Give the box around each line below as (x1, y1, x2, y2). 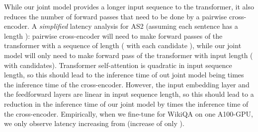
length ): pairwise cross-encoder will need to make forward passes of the (4, 30, 223, 41)
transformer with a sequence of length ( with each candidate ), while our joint (4, 40, 242, 51)
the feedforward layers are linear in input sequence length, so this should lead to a (4, 89, 254, 99)
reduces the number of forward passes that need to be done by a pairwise (4, 11, 227, 21)
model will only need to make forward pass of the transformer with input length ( (4, 50, 253, 60)
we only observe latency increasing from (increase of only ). (4, 118, 184, 129)
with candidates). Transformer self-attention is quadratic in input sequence (4, 60, 232, 70)
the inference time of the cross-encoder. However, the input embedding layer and (4, 79, 250, 89)
